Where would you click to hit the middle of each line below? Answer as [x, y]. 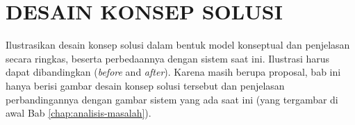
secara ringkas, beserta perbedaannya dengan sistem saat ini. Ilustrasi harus [168, 58]
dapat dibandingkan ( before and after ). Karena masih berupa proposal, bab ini [173, 72]
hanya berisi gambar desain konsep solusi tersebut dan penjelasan [145, 85]
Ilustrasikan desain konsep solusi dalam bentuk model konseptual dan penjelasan [178, 45]
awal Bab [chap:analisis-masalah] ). [79, 113]
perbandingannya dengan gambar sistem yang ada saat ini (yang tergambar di [172, 99]
